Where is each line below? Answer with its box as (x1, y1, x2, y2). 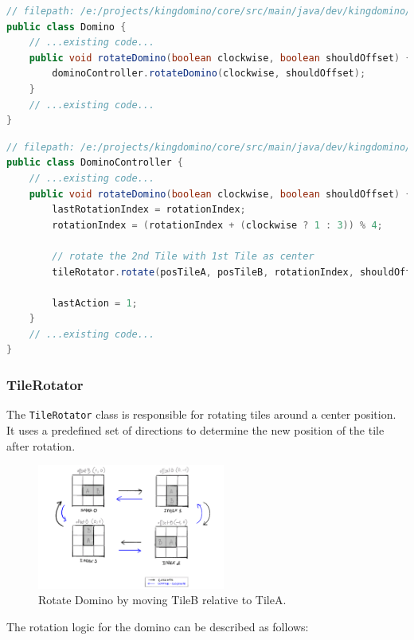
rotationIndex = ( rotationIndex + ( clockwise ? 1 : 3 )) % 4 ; (52, 219, 383, 231)
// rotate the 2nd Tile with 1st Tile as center (52, 250, 314, 262)
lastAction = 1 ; (52, 297, 138, 309)
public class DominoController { (6, 157, 183, 169)
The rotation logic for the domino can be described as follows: (6, 618, 309, 634)
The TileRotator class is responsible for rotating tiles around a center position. (6, 406, 396, 423)
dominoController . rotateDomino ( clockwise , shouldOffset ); (52, 68, 366, 80)
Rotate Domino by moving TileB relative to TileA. (38, 591, 287, 608)
